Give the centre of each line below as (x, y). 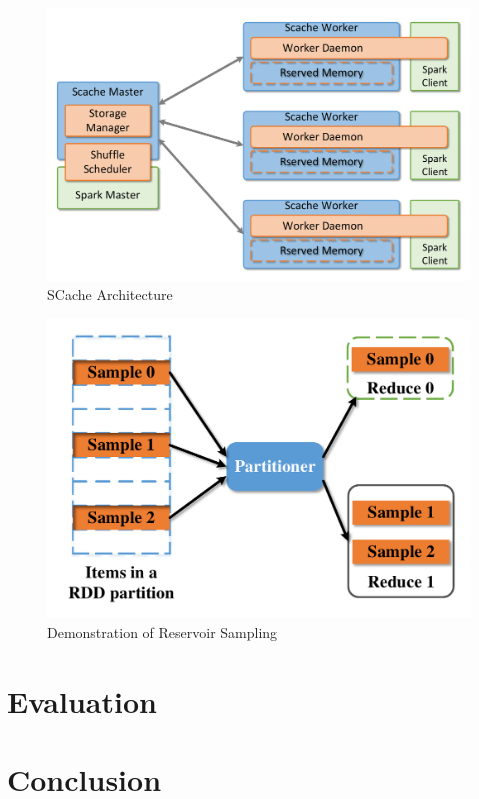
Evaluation (82, 700)
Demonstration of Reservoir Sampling (162, 632)
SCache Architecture (110, 294)
